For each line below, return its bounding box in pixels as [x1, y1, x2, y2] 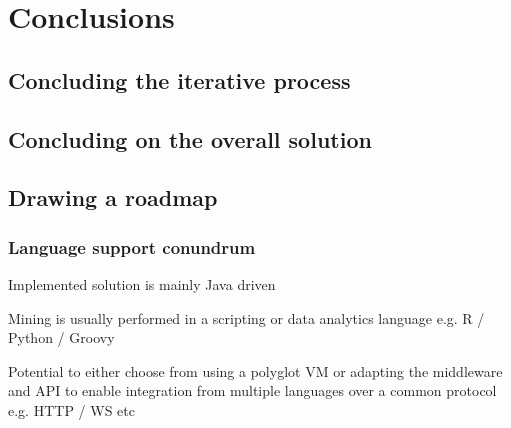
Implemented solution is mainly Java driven [8, 273, 276, 294]
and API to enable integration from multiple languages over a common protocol [8, 380, 497, 401]
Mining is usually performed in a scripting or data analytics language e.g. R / [8, 307, 485, 328]
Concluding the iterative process [8, 64, 351, 95]
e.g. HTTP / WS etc [8, 399, 135, 420]
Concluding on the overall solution [8, 123, 372, 154]
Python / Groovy [8, 327, 115, 348]
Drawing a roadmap [8, 182, 218, 213]
